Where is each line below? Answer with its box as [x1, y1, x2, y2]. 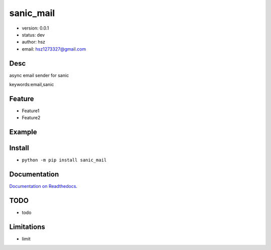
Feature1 [22, 108, 40, 114]
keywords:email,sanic [9, 82, 54, 88]
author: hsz [22, 39, 46, 45]
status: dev [22, 32, 45, 38]
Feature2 [22, 115, 41, 121]
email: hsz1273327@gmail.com [22, 46, 86, 52]
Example [9, 128, 37, 136]
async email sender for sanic [9, 72, 69, 78]
